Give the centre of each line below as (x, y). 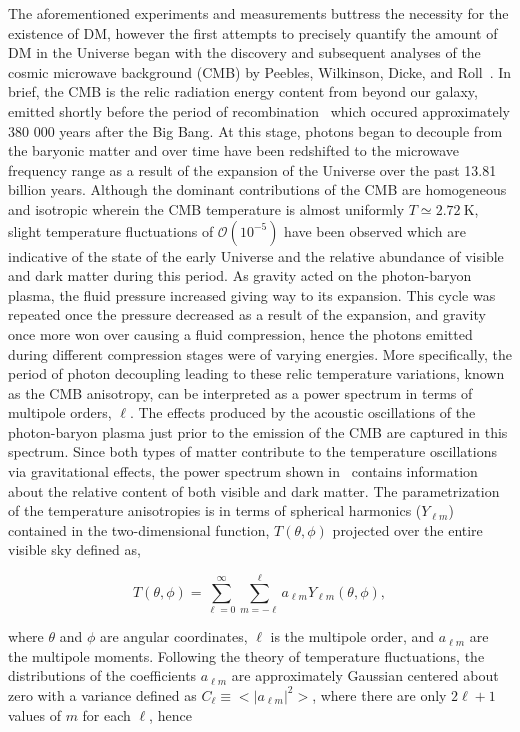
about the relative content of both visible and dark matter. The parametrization (254, 490)
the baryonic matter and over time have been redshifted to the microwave (233, 150)
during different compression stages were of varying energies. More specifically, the (260, 353)
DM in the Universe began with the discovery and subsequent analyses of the (244, 52)
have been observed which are (375, 230)
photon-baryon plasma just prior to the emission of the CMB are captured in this (258, 431)
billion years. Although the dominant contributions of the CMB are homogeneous (257, 189)
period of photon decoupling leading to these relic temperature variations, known (256, 373)
